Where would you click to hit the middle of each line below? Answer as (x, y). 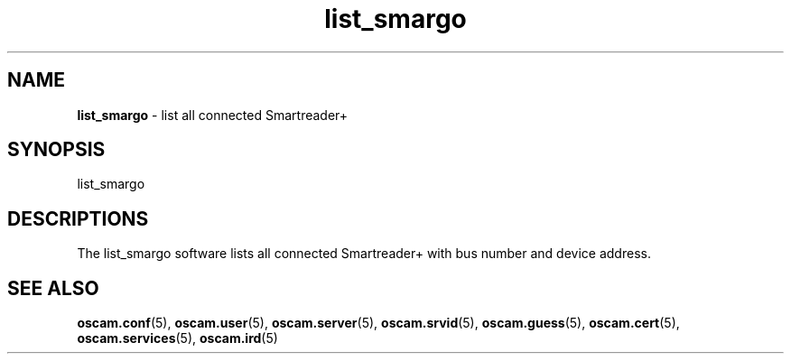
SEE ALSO (53, 288)
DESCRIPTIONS (78, 218)
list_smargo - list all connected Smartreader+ (213, 115)
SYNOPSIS (56, 150)
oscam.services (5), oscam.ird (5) (177, 338)
